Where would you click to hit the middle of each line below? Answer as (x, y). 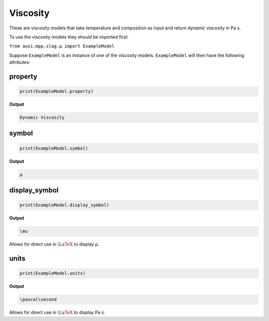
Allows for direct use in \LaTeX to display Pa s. (57, 313)
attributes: (20, 62)
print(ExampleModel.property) (57, 91)
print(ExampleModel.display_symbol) (65, 205)
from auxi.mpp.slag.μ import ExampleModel (62, 46)
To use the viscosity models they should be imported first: (69, 37)
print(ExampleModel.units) (53, 273)
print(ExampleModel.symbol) (54, 148)
